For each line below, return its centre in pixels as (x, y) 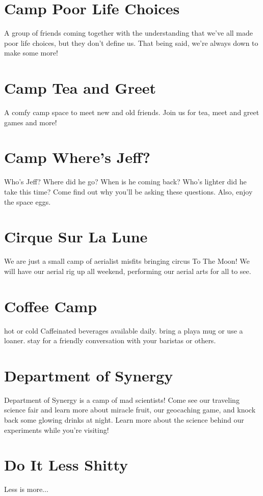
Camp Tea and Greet (80, 88)
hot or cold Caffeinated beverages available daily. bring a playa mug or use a (124, 330)
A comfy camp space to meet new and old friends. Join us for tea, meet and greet (132, 112)
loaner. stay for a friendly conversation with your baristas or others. (110, 340)
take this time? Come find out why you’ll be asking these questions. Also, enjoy (128, 191)
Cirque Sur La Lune (76, 237)
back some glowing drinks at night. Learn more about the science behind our (124, 420)
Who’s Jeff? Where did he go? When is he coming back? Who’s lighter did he (125, 182)
